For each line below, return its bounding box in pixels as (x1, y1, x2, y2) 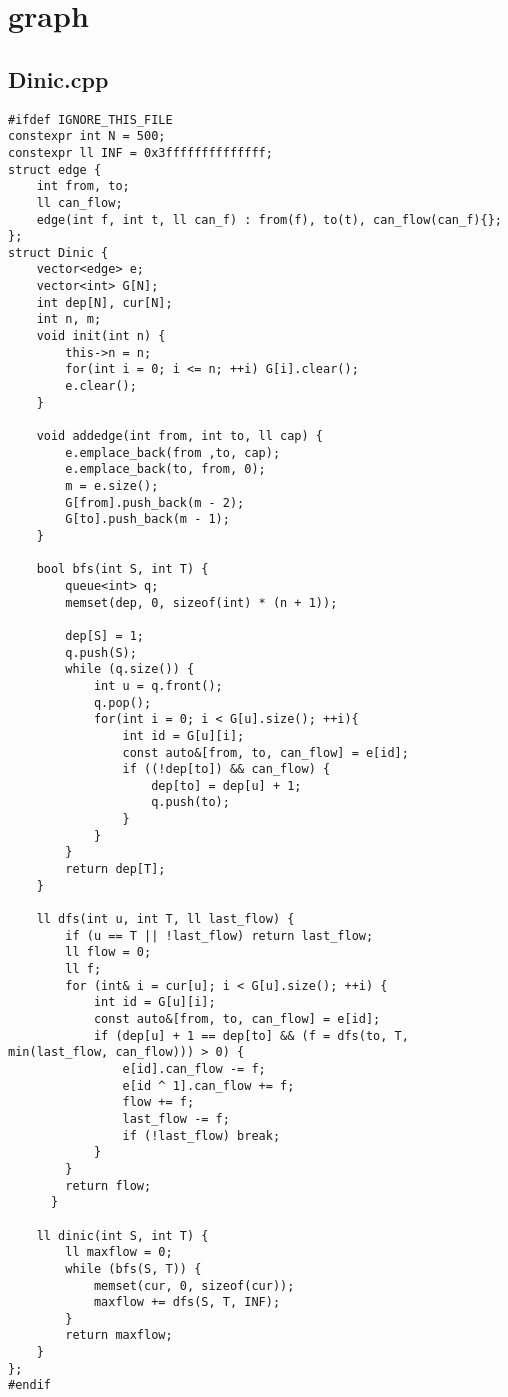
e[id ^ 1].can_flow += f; (122, 1078, 295, 1093)
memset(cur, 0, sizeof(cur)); (93, 1278, 295, 1293)
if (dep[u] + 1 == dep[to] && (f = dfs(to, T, (93, 1028, 409, 1043)
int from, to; (36, 179, 130, 194)
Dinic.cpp (8, 63, 109, 94)
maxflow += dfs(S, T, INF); (93, 1295, 281, 1310)
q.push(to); (151, 795, 230, 810)
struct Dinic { (8, 245, 109, 260)
